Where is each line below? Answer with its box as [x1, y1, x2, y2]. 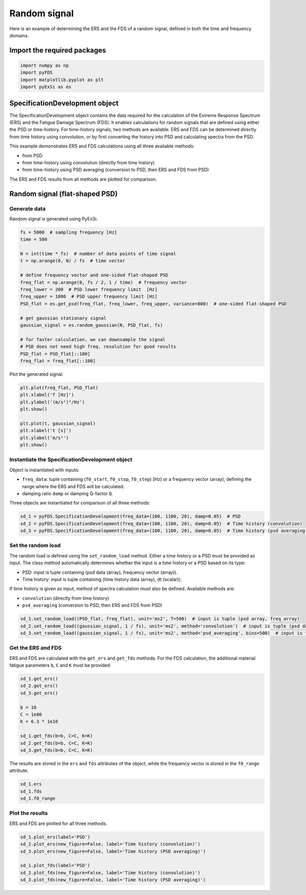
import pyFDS [20, 69, 53, 76]
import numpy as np [20, 62, 69, 68]
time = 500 [20, 236, 47, 243]
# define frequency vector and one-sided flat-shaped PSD [20, 272, 168, 278]
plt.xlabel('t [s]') [20, 428, 71, 433]
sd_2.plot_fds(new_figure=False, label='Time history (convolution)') [20, 869, 201, 876]
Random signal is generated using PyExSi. [9, 215, 98, 222]
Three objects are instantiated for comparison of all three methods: [9, 500, 150, 506]
